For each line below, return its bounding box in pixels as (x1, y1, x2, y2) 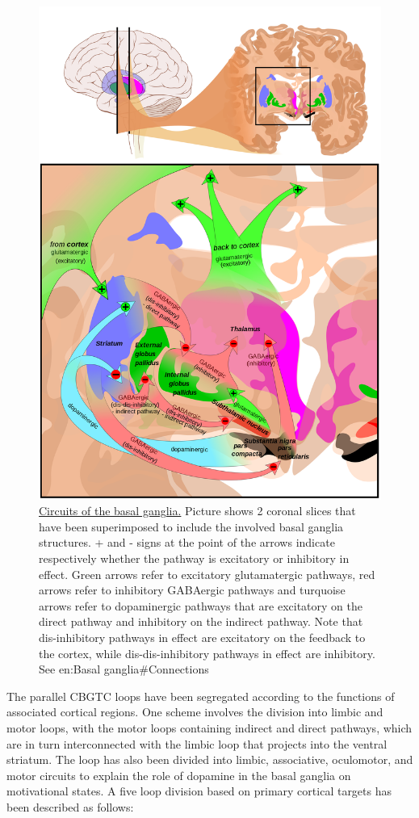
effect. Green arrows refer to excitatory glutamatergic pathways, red (39, 565, 375, 582)
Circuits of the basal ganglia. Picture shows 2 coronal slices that (39, 502, 356, 519)
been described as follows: (6, 798, 134, 815)
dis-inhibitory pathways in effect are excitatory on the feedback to (39, 628, 366, 645)
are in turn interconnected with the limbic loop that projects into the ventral (6, 735, 388, 752)
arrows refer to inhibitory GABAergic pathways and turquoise (39, 581, 346, 598)
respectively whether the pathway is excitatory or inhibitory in (39, 550, 350, 567)
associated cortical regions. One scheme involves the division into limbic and (6, 703, 383, 720)
